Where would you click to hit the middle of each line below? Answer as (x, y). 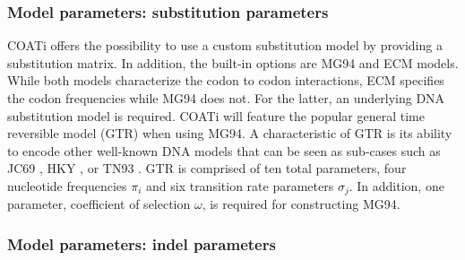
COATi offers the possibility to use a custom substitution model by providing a (225, 45)
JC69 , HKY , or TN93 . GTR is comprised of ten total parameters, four (207, 168)
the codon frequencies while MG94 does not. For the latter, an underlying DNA (226, 98)
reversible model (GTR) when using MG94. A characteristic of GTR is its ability (230, 133)
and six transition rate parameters (240, 185)
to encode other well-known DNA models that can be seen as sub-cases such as (224, 150)
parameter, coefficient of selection (99, 204)
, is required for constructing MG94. (301, 204)
